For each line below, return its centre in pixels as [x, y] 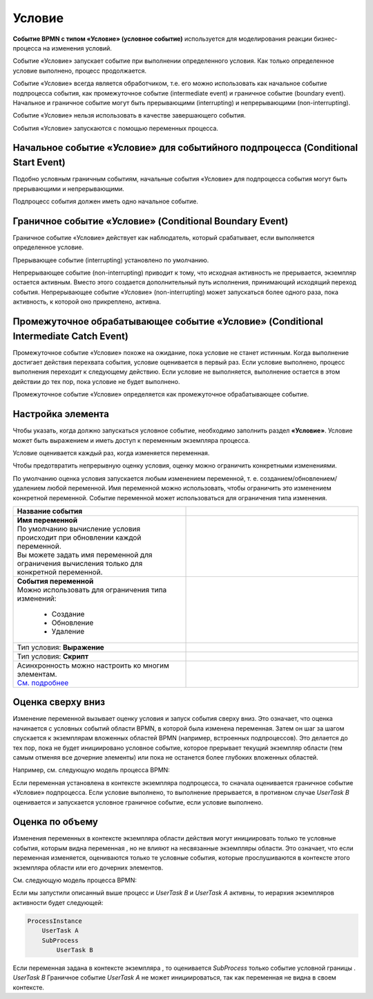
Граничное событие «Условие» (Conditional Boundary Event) [151, 221]
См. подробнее [43, 683]
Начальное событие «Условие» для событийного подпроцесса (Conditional [185, 148]
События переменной [55, 581]
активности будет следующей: [58, 902]
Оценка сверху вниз [59, 702]
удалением [29, 488]
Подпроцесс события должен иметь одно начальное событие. [105, 201]
